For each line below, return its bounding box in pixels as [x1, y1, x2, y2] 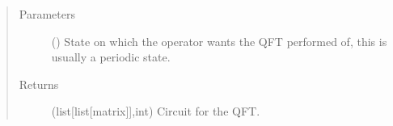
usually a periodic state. [51, 48, 171, 65]
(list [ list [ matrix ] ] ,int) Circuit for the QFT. [51, 103, 260, 120]
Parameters [19, 6, 75, 22]
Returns [19, 75, 59, 92]
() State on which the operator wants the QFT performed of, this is [51, 32, 387, 49]
